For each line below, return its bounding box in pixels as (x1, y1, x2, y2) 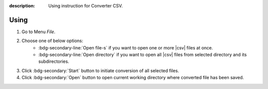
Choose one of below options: (21, 38, 83, 44)
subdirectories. (38, 58, 69, 64)
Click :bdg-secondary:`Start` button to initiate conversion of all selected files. (21, 67, 179, 74)
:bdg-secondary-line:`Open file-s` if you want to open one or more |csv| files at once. (38, 44, 213, 50)
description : (9, 3, 35, 8)
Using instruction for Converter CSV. (48, 3, 123, 8)
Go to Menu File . (21, 29, 56, 35)
